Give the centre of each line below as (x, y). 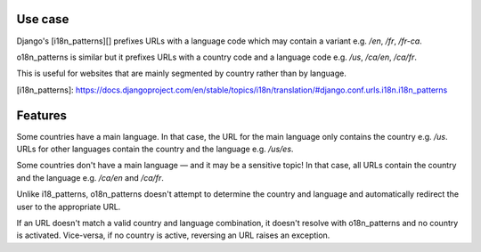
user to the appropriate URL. (69, 207)
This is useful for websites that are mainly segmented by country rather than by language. (181, 73)
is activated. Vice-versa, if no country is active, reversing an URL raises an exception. (173, 235)
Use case (43, 19)
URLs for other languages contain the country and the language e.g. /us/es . (155, 149)
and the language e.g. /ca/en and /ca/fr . (90, 177)
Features (41, 115)
